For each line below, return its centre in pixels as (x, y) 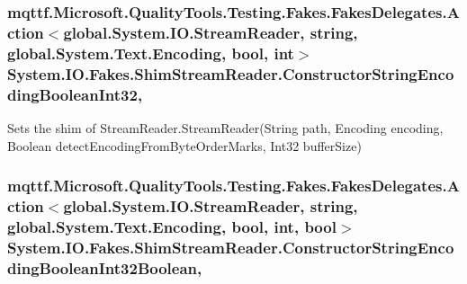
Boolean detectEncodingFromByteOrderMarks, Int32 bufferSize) (184, 145)
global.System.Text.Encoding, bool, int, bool (172, 226)
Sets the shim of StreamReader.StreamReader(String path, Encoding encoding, (225, 127)
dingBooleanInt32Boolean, (105, 267)
